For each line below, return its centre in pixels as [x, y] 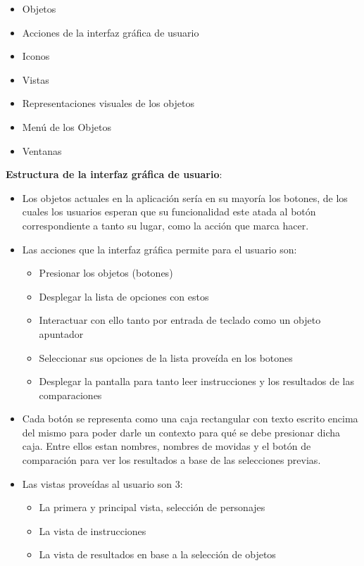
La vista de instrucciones [93, 530]
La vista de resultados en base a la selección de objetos [157, 554]
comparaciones [70, 395]
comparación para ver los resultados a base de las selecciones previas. [171, 460]
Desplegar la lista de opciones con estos [124, 296]
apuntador [61, 333]
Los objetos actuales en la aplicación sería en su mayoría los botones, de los [185, 197]
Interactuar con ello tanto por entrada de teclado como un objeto [180, 320]
